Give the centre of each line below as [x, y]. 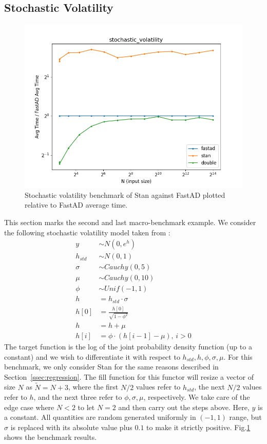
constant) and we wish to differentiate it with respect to [92, 356]
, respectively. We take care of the [197, 397]
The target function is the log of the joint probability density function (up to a [128, 346]
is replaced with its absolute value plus [71, 427]
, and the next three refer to [78, 397]
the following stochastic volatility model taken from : [87, 232]
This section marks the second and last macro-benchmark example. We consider [130, 222]
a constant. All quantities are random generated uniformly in [100, 417]
